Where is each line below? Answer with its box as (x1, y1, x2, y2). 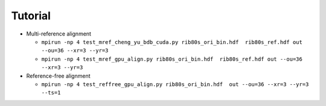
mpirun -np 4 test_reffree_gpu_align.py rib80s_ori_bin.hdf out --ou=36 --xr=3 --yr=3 (41, 81, 309, 87)
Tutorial (11, 9, 51, 22)
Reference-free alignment (26, 72, 91, 79)
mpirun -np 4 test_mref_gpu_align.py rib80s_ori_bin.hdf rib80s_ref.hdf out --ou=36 (41, 55, 303, 63)
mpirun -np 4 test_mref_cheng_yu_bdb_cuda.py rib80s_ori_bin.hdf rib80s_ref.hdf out (41, 39, 303, 45)
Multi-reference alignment (26, 30, 92, 37)
